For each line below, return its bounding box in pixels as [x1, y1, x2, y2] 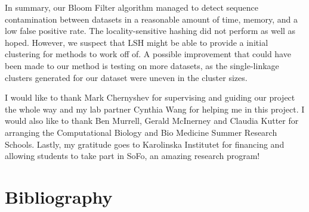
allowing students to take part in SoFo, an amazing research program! [5, 149, 260, 162]
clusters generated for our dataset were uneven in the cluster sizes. [5, 71, 248, 83]
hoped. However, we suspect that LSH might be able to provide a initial [5, 36, 268, 48]
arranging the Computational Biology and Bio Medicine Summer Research [5, 126, 277, 138]
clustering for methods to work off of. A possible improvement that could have [5, 48, 291, 60]
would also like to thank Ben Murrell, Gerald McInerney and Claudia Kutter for [5, 114, 299, 127]
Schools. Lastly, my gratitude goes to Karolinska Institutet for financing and [5, 138, 285, 150]
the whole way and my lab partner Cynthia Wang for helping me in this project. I [5, 102, 305, 115]
